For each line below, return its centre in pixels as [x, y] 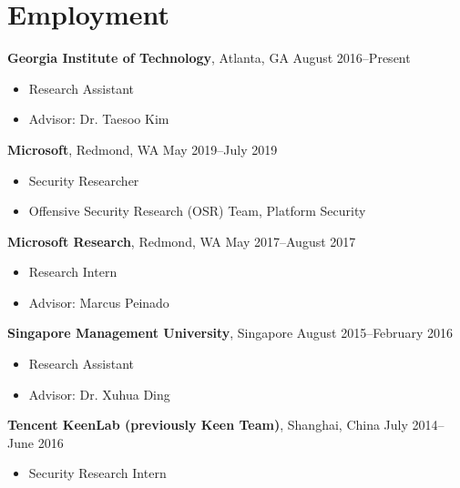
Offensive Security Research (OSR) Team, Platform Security [197, 211]
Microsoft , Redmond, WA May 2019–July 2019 [143, 149]
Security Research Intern [97, 473]
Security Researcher [84, 180]
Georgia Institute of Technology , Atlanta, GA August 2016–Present [209, 58]
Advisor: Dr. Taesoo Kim [99, 119]
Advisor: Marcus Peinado [99, 302]
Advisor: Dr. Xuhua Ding [99, 394]
